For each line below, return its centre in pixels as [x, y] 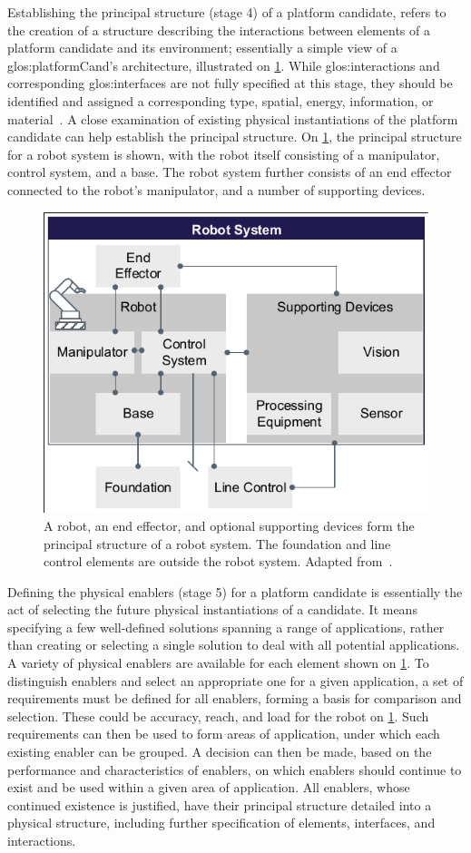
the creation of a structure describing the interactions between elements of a [219, 29]
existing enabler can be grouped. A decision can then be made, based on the [220, 752]
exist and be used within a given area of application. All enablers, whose [209, 787]
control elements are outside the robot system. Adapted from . [218, 561]
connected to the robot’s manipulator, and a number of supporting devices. [216, 189]
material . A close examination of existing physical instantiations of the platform [233, 118]
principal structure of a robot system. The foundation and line [217, 543]
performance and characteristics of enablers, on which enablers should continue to [235, 769]
